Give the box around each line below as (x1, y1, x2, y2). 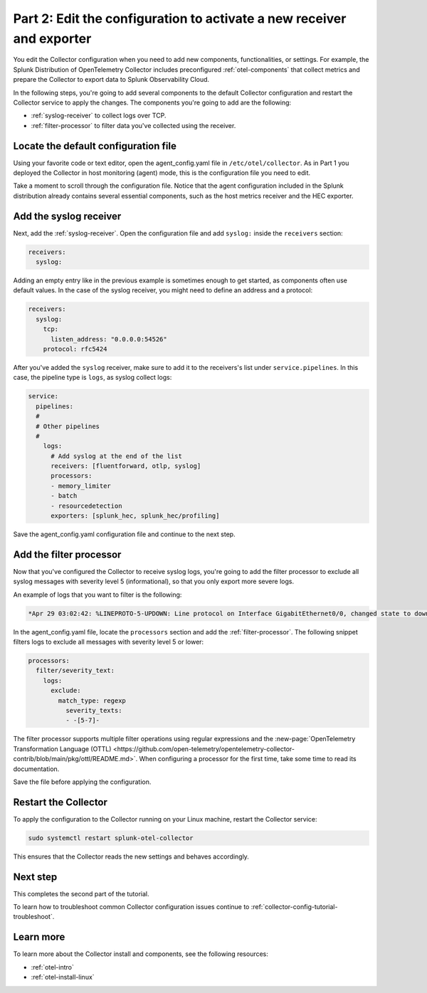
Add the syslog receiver (13, 210, 122, 222)
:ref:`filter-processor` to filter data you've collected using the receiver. (31, 121, 236, 129)
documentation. (13, 765, 60, 773)
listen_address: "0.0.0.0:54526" (51, 335, 167, 343)
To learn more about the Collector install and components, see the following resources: (13, 950, 268, 958)
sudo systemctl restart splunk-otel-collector (28, 834, 194, 842)
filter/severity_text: (36, 667, 115, 675)
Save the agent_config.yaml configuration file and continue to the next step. (13, 530, 236, 538)
